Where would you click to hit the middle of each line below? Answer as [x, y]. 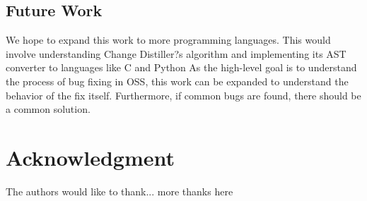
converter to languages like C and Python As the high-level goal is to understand [181, 67]
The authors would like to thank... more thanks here [120, 191]
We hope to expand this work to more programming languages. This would [168, 40]
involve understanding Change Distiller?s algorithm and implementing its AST [176, 53]
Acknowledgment [90, 157]
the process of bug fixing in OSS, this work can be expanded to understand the [177, 81]
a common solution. [48, 109]
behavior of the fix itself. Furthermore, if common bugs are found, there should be [183, 95]
